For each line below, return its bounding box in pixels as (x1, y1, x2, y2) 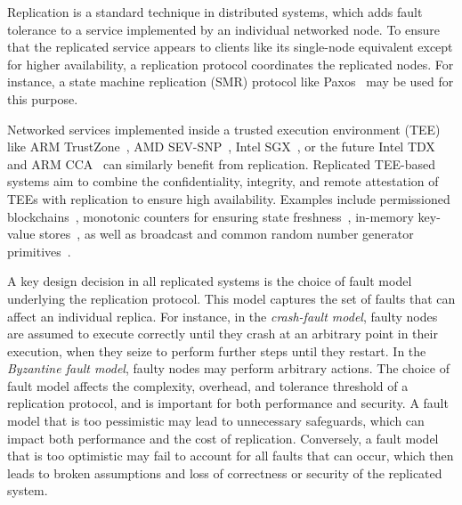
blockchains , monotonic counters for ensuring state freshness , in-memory (7, 207, 414, 225)
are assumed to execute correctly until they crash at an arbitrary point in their (7, 324, 438, 343)
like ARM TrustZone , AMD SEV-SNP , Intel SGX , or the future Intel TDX (7, 137, 435, 156)
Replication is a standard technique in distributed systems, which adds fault (7, 3, 423, 20)
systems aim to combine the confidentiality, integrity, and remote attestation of (7, 172, 439, 191)
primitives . (7, 241, 71, 260)
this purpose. (7, 89, 78, 108)
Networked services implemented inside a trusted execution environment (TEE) (7, 119, 441, 138)
